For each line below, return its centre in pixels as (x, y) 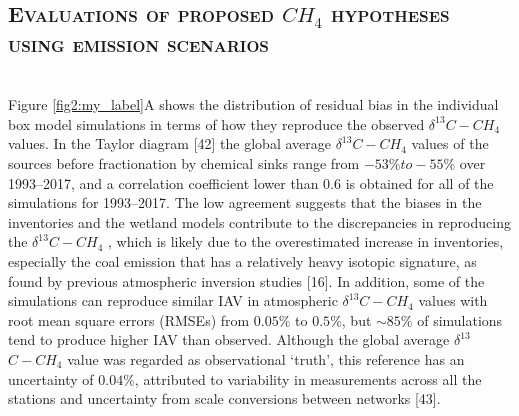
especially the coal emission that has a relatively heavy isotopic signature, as (242, 260)
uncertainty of (51, 378)
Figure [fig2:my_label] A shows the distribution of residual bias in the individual (253, 104)
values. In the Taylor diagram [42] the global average (169, 143)
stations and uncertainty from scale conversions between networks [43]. (224, 398)
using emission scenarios (138, 42)
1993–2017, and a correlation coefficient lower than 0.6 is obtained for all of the (251, 182)
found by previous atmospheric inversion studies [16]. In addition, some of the (246, 280)
